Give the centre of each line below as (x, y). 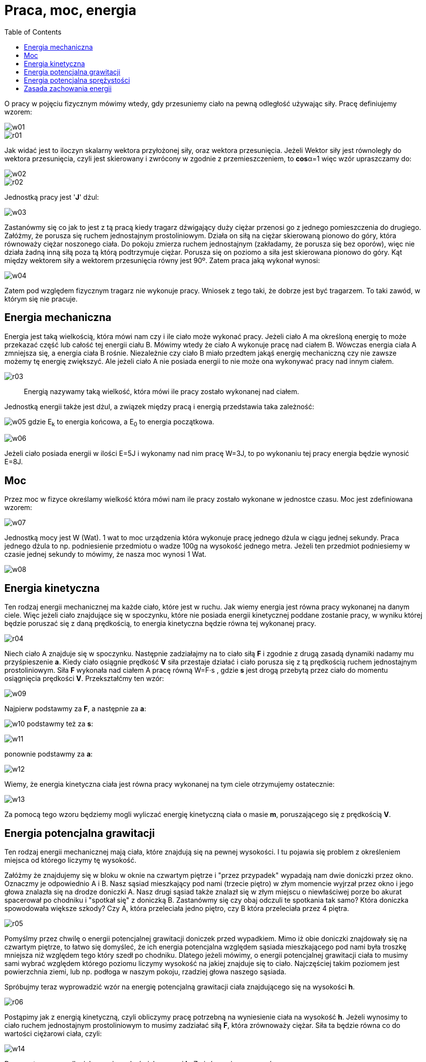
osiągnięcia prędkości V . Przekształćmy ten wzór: (84, 679)
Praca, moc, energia (70, 10)
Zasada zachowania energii (68, 88)
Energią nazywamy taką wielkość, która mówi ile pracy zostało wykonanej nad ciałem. (162, 391)
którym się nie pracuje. (41, 299)
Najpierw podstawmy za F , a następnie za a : (75, 709)
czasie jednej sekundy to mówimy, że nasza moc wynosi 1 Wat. (105, 554)
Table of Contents (33, 32)
